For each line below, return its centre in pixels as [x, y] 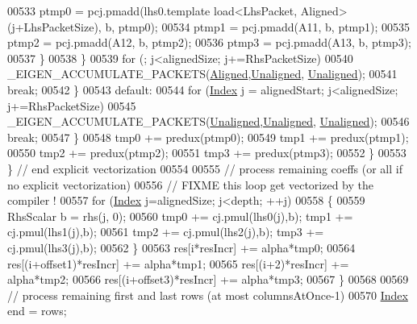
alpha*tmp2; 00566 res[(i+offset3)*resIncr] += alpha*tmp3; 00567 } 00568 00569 [208, 279]
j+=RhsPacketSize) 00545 [72, 105]
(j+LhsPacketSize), [54, 26]
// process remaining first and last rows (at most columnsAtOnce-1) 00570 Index [208, 295]
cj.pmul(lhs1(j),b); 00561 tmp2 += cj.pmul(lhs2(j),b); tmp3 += [166, 232]
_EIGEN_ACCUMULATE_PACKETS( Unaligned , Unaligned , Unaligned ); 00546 [208, 121]
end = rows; [37, 311]
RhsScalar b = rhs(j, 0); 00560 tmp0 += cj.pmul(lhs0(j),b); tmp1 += [180, 216]
